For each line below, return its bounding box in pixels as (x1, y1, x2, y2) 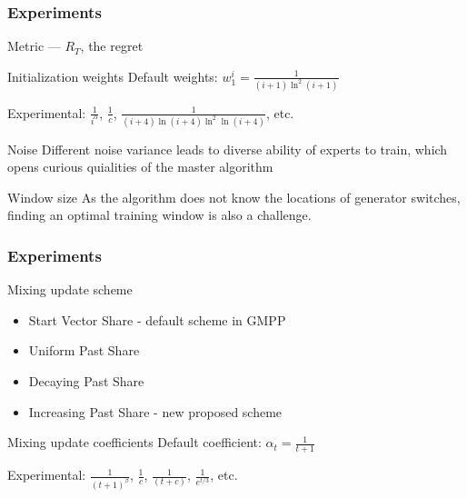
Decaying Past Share (28, 372, 144, 391)
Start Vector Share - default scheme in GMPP (28, 310, 286, 329)
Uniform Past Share (28, 341, 140, 360)
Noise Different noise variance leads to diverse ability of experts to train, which (7, 139, 448, 158)
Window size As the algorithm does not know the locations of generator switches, (7, 187, 461, 206)
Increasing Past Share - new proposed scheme (28, 402, 283, 421)
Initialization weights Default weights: (7, 66, 218, 85)
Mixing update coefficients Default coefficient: (7, 433, 262, 452)
